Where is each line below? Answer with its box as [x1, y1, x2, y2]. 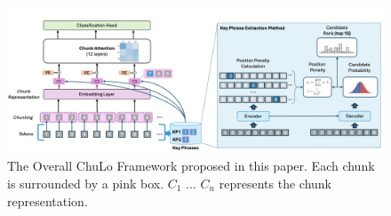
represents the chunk [219, 173, 331, 192]
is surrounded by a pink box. [7, 173, 164, 192]
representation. [7, 191, 88, 210]
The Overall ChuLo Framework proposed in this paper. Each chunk [7, 156, 375, 175]
